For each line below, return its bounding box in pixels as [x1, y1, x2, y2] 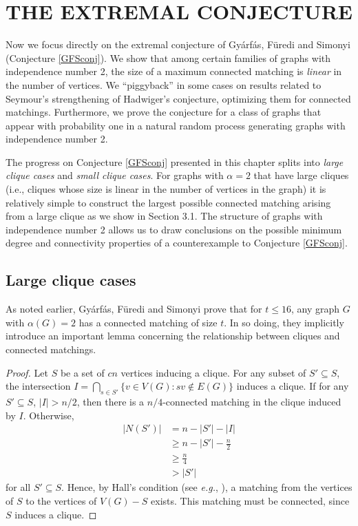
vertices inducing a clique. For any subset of [120, 365, 306, 379]
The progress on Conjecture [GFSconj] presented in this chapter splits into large [6, 154, 344, 169]
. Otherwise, [23, 408, 74, 422]
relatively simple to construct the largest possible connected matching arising [6, 195, 331, 209]
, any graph [291, 302, 340, 316]
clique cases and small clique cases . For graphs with [6, 168, 224, 182]
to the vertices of [25, 494, 97, 508]
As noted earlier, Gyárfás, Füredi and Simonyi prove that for [6, 302, 262, 316]
